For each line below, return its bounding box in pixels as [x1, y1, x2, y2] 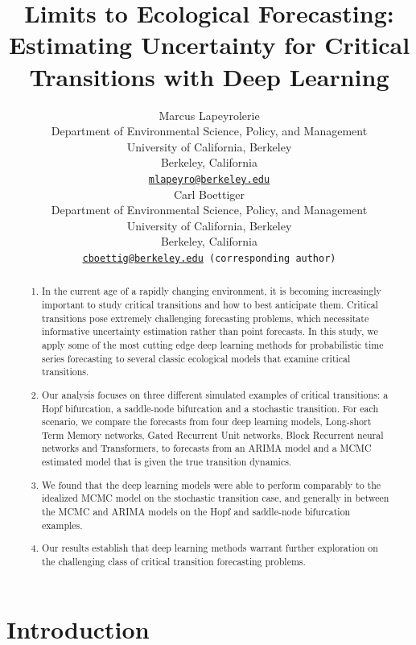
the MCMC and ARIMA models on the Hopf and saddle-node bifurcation [42, 504, 351, 518]
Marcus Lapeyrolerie [159, 106, 260, 123]
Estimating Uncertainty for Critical [8, 28, 410, 61]
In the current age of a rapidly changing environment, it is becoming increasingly [42, 284, 381, 298]
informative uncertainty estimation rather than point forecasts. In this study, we [42, 325, 378, 338]
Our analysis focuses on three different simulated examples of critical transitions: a [42, 387, 389, 401]
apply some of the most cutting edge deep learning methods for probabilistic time [42, 337, 384, 351]
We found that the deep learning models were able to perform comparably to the [42, 478, 381, 491]
